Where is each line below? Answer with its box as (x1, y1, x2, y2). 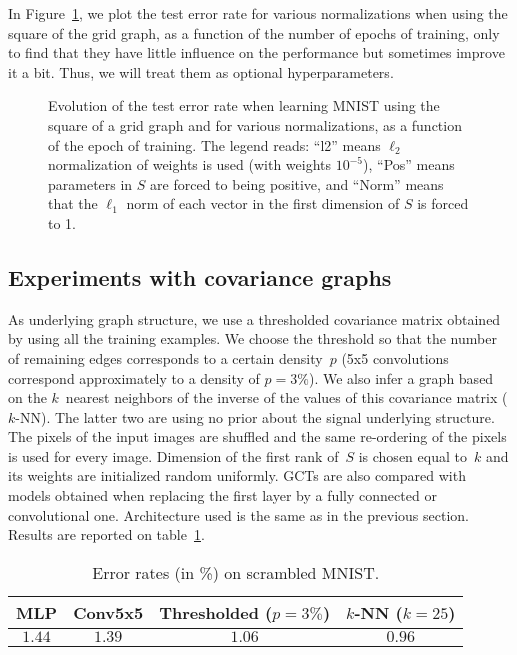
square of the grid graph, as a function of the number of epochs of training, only (8, 22, 500, 43)
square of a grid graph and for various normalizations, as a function (48, 114, 462, 135)
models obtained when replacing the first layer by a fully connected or (8, 485, 437, 506)
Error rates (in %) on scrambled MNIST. (92, 560, 380, 584)
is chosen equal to (358, 445, 467, 466)
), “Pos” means (363, 154, 455, 175)
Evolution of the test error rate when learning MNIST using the (48, 95, 440, 116)
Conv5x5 (73, 600, 144, 624)
